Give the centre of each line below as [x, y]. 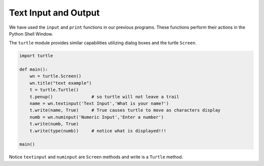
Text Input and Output [54, 13]
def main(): [34, 70]
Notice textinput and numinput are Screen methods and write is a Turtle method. [96, 157]
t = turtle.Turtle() [54, 90]
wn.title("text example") [61, 83]
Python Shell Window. [31, 34]
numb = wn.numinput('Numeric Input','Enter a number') [97, 117]
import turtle [36, 56]
